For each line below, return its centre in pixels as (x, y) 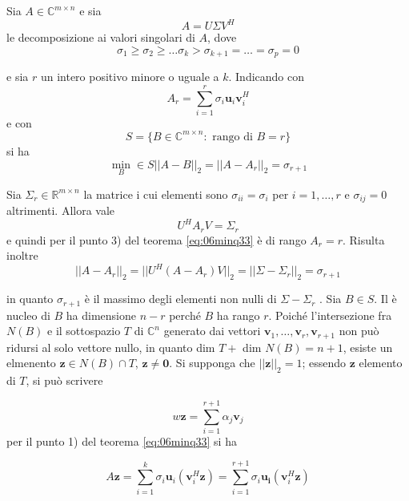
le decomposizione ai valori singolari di (101, 37)
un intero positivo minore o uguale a (130, 77)
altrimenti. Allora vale (61, 210)
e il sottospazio (84, 331)
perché (185, 315)
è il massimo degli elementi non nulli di (180, 299)
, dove (222, 37)
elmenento (31, 363)
